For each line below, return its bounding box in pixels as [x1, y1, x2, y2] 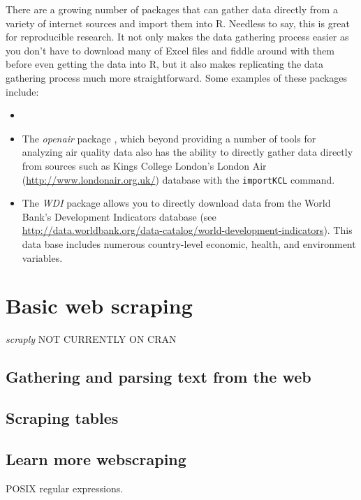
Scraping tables [6, 407, 119, 429]
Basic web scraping [6, 291, 193, 320]
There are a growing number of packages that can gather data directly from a [6, 2, 338, 16]
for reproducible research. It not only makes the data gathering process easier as [6, 29, 349, 44]
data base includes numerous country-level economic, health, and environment [22, 236, 356, 251]
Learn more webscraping [6, 448, 186, 469]
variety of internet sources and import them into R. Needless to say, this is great [6, 15, 350, 30]
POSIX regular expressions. [6, 480, 124, 495]
